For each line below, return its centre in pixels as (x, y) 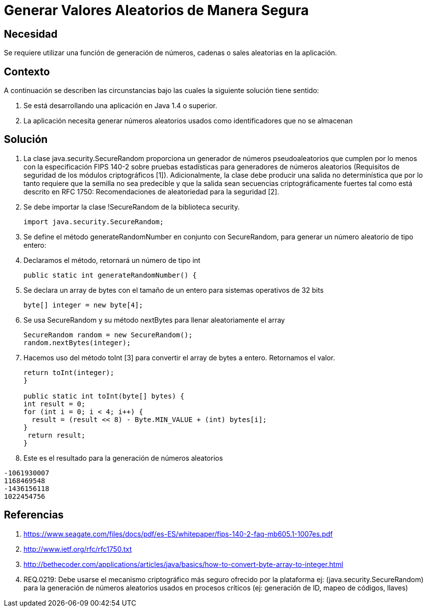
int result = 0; (55, 404)
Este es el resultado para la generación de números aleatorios (123, 458)
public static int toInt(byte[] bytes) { (104, 396)
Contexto (27, 71)
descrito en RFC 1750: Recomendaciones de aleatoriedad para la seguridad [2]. (151, 191)
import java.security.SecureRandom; (94, 222)
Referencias (34, 515)
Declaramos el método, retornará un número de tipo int (112, 260)
